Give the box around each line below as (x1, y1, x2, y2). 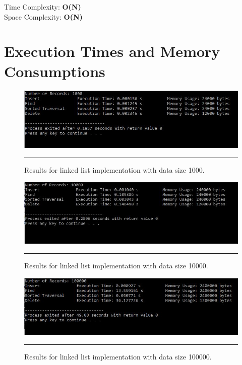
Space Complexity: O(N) (4, 11, 83, 22)
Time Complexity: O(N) (4, 2, 81, 12)
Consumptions (4, 60, 105, 81)
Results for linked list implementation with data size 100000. (24, 351, 212, 361)
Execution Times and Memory (4, 41, 220, 61)
